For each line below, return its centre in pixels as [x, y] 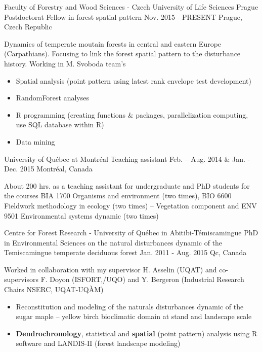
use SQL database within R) [60, 125]
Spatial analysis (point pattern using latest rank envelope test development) [134, 80]
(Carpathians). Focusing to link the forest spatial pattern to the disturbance [122, 54]
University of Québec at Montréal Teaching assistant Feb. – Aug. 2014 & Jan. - [127, 159]
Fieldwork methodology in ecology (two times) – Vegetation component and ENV [130, 205]
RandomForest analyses [52, 98]
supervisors [21, 279]
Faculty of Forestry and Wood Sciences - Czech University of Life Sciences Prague [131, 7]
